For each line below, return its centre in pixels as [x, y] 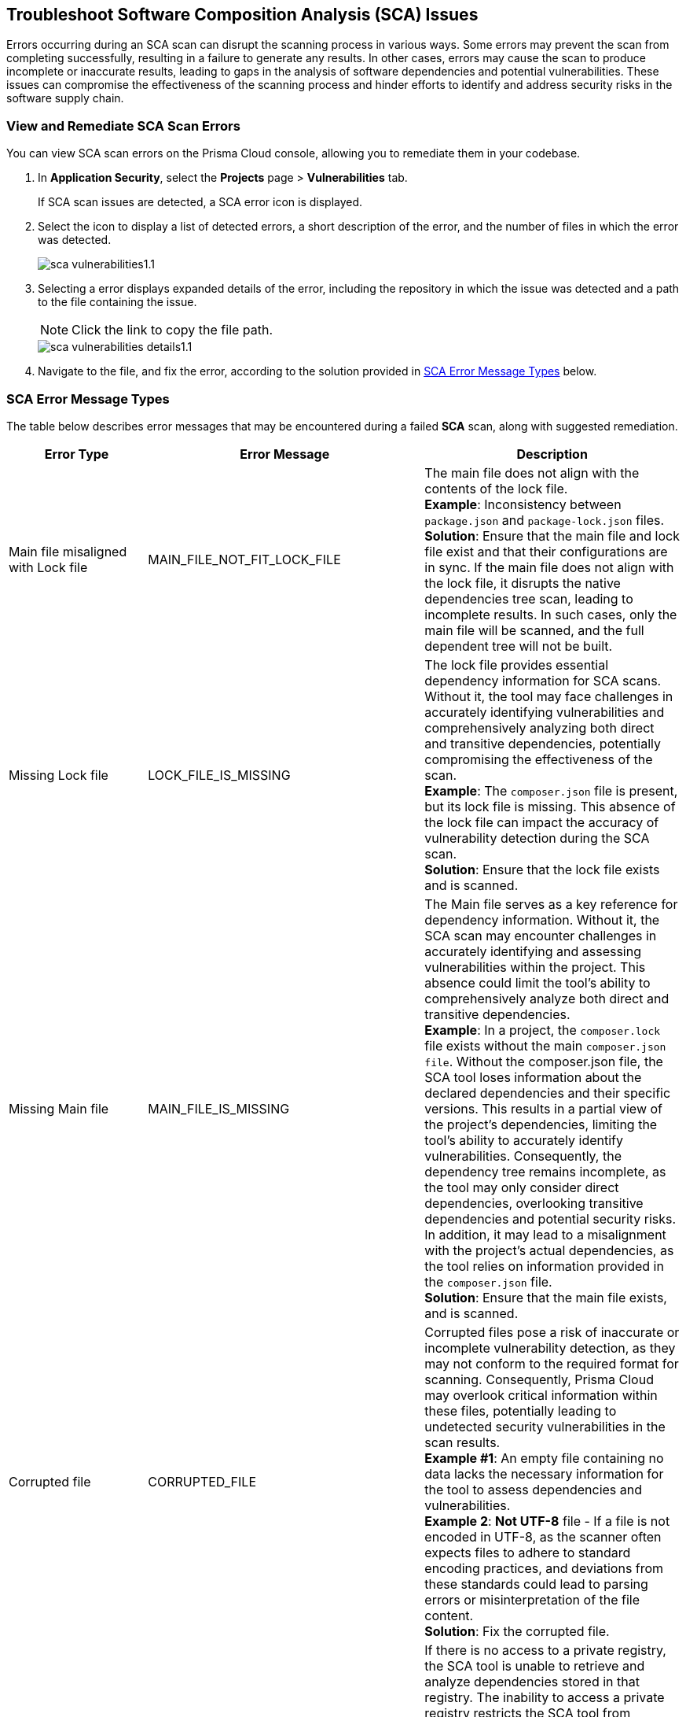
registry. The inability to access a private [545, 1697]
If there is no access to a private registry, [545, 1650]
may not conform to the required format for [552, 1363]
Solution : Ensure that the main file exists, [546, 1297]
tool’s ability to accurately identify [524, 1140]
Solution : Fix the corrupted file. [517, 1631]
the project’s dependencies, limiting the [541, 1124]
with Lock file [48, 567]
